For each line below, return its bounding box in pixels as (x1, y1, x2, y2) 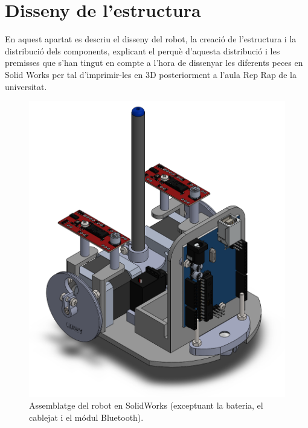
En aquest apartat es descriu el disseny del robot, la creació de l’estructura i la (5, 33, 297, 45)
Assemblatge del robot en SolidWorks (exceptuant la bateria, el (29, 399, 263, 412)
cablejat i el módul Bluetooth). (29, 410, 144, 423)
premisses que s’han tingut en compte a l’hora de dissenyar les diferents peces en (5, 56, 303, 69)
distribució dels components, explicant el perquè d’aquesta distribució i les (5, 44, 280, 57)
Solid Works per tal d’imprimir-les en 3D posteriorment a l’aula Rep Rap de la (5, 68, 297, 80)
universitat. (5, 80, 47, 92)
